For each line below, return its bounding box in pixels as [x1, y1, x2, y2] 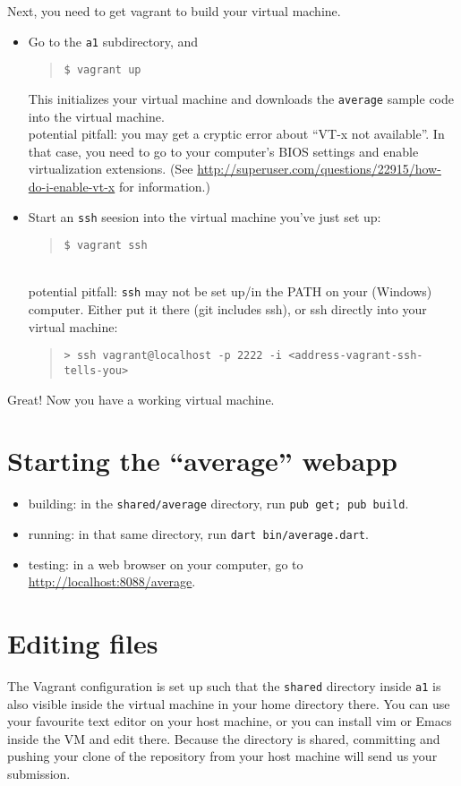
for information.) [118, 176, 210, 195]
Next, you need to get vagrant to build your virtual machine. [7, 2, 341, 20]
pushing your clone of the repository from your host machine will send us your [7, 747, 438, 765]
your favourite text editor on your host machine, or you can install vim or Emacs [7, 712, 452, 730]
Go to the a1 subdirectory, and [28, 31, 199, 50]
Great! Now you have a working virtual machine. [7, 389, 275, 408]
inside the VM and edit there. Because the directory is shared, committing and [7, 729, 440, 748]
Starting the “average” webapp [7, 442, 397, 479]
